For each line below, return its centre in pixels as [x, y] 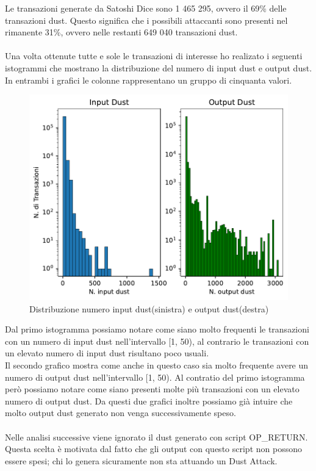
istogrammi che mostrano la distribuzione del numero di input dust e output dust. [159, 67]
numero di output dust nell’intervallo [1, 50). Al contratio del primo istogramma [155, 377]
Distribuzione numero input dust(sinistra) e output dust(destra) [149, 308]
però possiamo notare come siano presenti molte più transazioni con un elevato [152, 389]
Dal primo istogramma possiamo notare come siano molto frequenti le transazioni [157, 329]
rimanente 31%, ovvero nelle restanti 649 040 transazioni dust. [121, 32]
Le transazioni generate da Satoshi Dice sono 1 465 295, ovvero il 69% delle [146, 8]
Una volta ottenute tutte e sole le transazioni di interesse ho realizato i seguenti [154, 56]
